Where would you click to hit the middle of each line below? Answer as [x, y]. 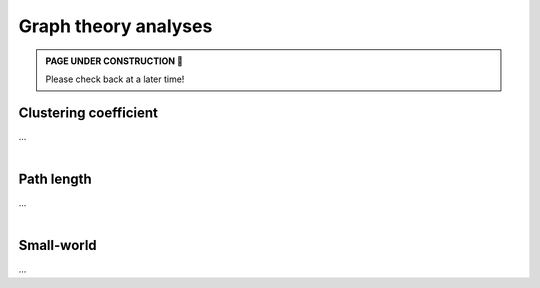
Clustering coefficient [88, 112]
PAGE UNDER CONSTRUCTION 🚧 [114, 61]
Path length [55, 179]
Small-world [57, 245]
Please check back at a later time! [115, 79]
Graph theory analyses [115, 26]
